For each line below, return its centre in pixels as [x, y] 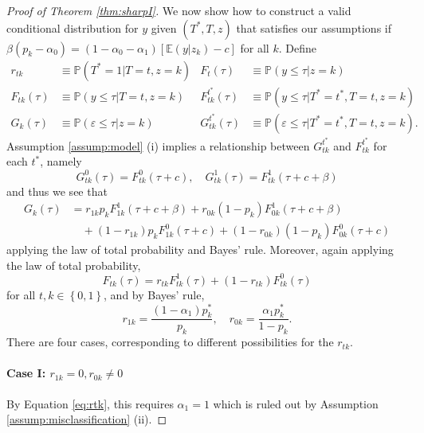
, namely [61, 161]
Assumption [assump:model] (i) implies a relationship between [158, 145]
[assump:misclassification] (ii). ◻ [87, 419]
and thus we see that [57, 191]
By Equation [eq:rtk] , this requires [90, 403]
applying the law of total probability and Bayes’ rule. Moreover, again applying [200, 250]
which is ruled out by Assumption [296, 403]
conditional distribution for [73, 27]
